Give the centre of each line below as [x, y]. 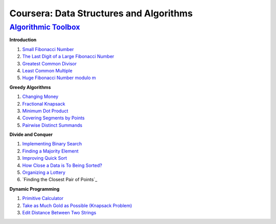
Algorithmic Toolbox [45, 27]
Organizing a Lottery [44, 172]
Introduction [23, 40]
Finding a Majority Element [50, 151]
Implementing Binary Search [52, 144]
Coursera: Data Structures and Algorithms [101, 13]
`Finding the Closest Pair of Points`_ [60, 180]
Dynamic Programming [34, 189]
